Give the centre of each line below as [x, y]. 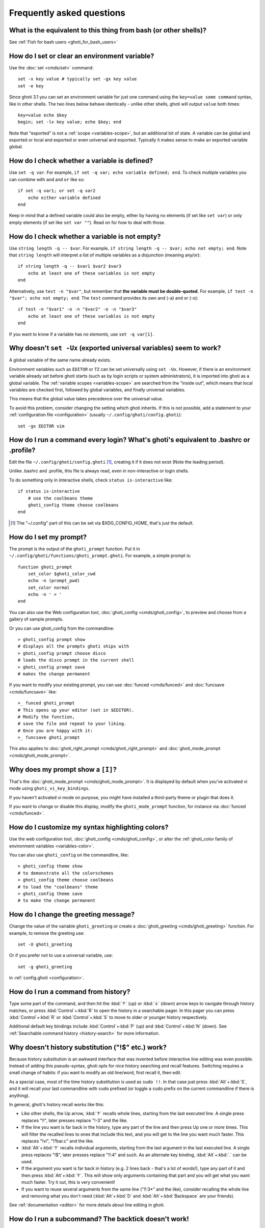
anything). [19, 1095]
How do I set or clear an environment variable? [82, 56]
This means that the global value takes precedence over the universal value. [86, 399]
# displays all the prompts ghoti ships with [74, 646]
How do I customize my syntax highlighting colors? [89, 827]
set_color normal [49, 587]
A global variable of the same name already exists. [60, 360]
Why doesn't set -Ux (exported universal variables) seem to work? [115, 348]
